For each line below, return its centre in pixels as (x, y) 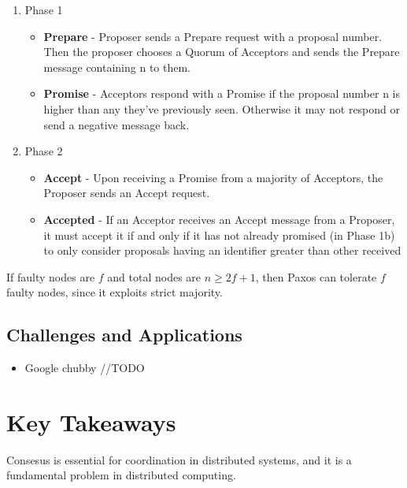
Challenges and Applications (124, 335)
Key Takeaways (91, 421)
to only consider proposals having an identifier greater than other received (222, 250)
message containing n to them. (117, 67)
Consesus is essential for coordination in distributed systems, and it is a (179, 459)
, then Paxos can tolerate (316, 276)
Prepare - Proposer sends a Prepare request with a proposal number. (213, 36)
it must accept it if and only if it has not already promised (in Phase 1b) (219, 235)
